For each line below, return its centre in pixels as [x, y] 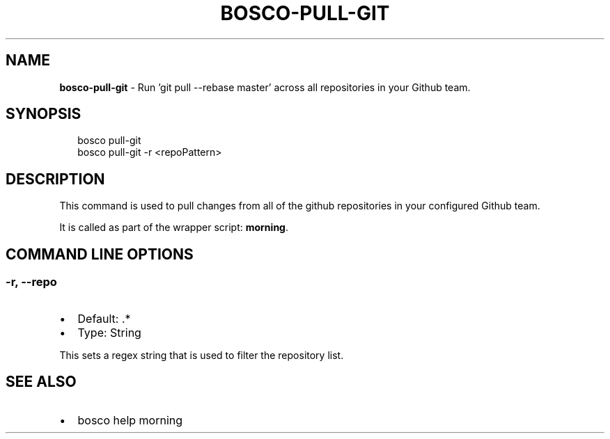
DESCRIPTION [55, 179]
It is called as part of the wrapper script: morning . [174, 228]
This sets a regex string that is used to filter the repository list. [202, 355]
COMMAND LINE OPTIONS [100, 254]
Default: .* [104, 318]
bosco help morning [130, 421]
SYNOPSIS [44, 114]
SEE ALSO [41, 381]
